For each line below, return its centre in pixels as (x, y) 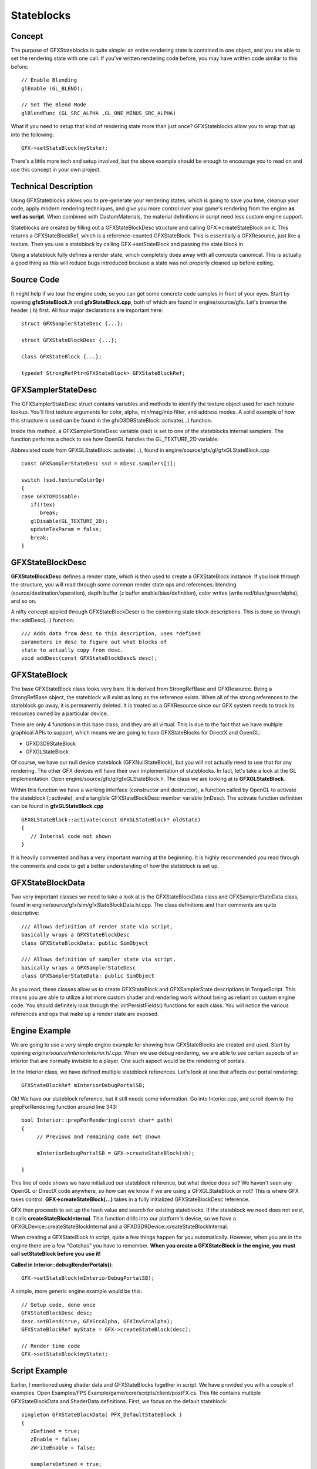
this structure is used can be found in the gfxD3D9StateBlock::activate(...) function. (112, 420)
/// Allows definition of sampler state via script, (99, 960)
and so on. (24, 601)
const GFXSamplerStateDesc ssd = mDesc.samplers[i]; (99, 464)
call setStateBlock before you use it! (56, 1254)
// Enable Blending (49, 80)
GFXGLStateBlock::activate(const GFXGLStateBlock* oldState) (111, 819)
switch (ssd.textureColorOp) (63, 480)
